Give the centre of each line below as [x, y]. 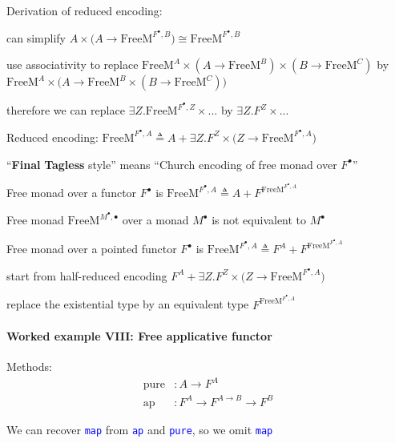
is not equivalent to [259, 220]
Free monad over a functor [72, 193]
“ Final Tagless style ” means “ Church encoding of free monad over [172, 164]
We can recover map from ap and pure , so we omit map [140, 429]
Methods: [29, 366]
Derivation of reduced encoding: [85, 10]
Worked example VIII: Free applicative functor [139, 335]
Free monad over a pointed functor [92, 249]
